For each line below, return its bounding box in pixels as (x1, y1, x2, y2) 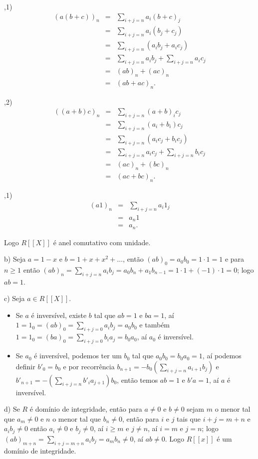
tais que (177, 413, 201, 424)
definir (15, 361, 35, 371)
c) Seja (4, 293, 25, 304)
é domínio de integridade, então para (29, 404, 142, 414)
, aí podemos (202, 350, 242, 361)
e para (225, 254, 245, 264)
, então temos (117, 374, 158, 385)
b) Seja (4, 254, 26, 264)
